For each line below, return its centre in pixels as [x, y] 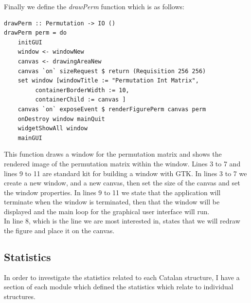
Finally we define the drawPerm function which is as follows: [94, 6]
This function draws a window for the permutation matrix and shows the [113, 154]
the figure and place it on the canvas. [59, 231]
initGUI [30, 42]
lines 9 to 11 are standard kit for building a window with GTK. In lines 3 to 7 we [125, 173]
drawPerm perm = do [35, 33]
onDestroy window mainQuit [61, 119]
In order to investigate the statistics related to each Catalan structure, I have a [122, 277]
